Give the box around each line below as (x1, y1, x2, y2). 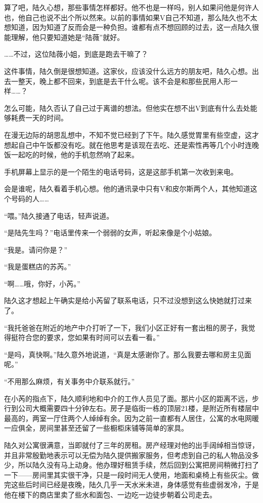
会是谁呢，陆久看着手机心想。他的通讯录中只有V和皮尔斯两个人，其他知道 (4, 183, 250, 194)
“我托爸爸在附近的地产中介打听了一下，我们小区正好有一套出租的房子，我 (4, 322, 248, 332)
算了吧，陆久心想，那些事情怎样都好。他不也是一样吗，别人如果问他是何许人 (4, 2, 259, 12)
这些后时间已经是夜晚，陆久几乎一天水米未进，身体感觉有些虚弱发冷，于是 (11, 479, 259, 490)
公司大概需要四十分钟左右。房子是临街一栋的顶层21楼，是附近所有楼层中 (18, 403, 259, 413)
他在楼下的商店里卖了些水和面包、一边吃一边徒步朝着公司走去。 (4, 489, 216, 499)
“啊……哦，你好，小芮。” (4, 278, 80, 288)
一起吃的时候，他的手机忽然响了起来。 (11, 149, 139, 160)
